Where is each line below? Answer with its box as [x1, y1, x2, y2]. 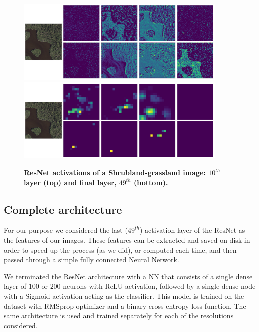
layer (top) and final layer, [24, 177, 117, 187]
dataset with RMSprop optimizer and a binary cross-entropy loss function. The [4, 300, 246, 311]
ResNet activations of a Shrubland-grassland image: [24, 167, 206, 177]
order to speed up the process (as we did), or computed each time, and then [4, 244, 237, 255]
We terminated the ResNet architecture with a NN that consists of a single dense [4, 271, 253, 281]
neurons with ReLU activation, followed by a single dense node [63, 281, 256, 291]
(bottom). [134, 177, 168, 187]
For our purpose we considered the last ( [4, 225, 128, 235]
